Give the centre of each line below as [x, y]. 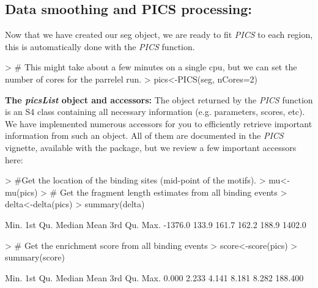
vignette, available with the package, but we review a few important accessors [151, 147]
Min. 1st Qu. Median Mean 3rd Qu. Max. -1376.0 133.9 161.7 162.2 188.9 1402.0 [156, 224]
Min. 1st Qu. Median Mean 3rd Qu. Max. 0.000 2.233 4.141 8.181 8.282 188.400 [154, 277]
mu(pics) [21, 192]
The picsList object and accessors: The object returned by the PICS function [159, 99]
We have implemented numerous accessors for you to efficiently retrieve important [159, 123]
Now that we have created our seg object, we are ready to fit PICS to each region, [159, 35]
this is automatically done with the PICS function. [100, 46]
